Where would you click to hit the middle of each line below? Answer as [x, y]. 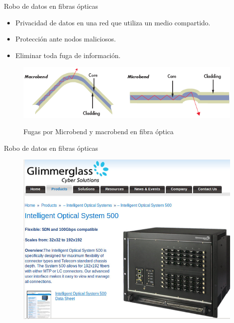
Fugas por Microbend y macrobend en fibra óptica [99, 131]
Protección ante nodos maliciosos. [66, 39]
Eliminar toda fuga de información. [68, 55]
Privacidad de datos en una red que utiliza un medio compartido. [113, 22]
